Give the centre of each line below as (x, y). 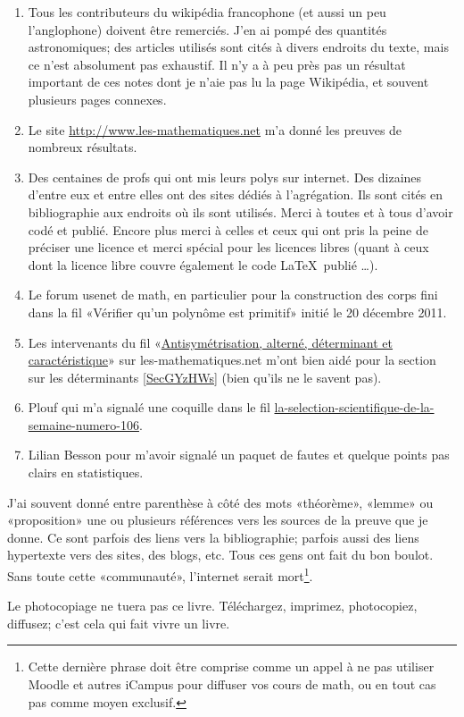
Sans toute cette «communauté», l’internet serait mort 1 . (160, 574)
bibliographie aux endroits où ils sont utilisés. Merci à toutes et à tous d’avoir (240, 211)
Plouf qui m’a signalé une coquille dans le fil (149, 407)
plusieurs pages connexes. (97, 99)
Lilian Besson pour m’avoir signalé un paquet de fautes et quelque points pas (239, 455)
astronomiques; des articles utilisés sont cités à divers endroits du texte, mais (238, 47)
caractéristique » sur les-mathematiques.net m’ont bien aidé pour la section (232, 360)
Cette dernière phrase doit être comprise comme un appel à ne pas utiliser (231, 666)
